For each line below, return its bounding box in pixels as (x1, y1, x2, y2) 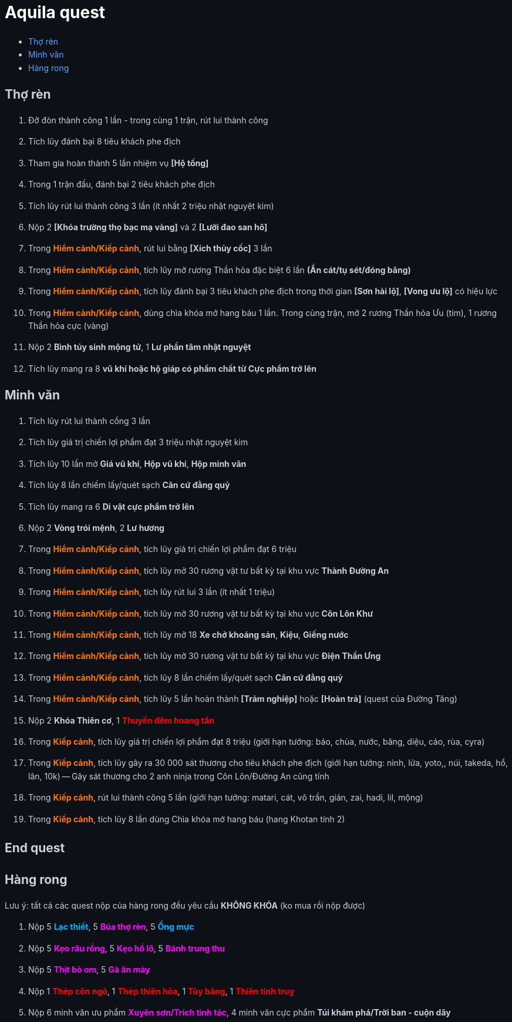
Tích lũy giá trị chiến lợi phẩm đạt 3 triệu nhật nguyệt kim (28, 437, 248, 448)
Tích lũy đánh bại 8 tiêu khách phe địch (28, 136, 181, 147)
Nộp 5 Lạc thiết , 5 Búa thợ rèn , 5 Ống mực (28, 922, 194, 932)
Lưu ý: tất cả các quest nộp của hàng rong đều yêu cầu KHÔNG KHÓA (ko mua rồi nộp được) (5, 900, 366, 911)
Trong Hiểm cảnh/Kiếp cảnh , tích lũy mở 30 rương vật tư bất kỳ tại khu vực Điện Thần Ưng (28, 651, 381, 661)
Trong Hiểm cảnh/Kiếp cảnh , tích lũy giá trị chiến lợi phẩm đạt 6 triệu (28, 544, 297, 554)
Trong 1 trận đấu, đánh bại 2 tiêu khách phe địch (28, 179, 215, 190)
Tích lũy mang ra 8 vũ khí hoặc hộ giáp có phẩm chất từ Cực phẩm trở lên (28, 363, 316, 374)
